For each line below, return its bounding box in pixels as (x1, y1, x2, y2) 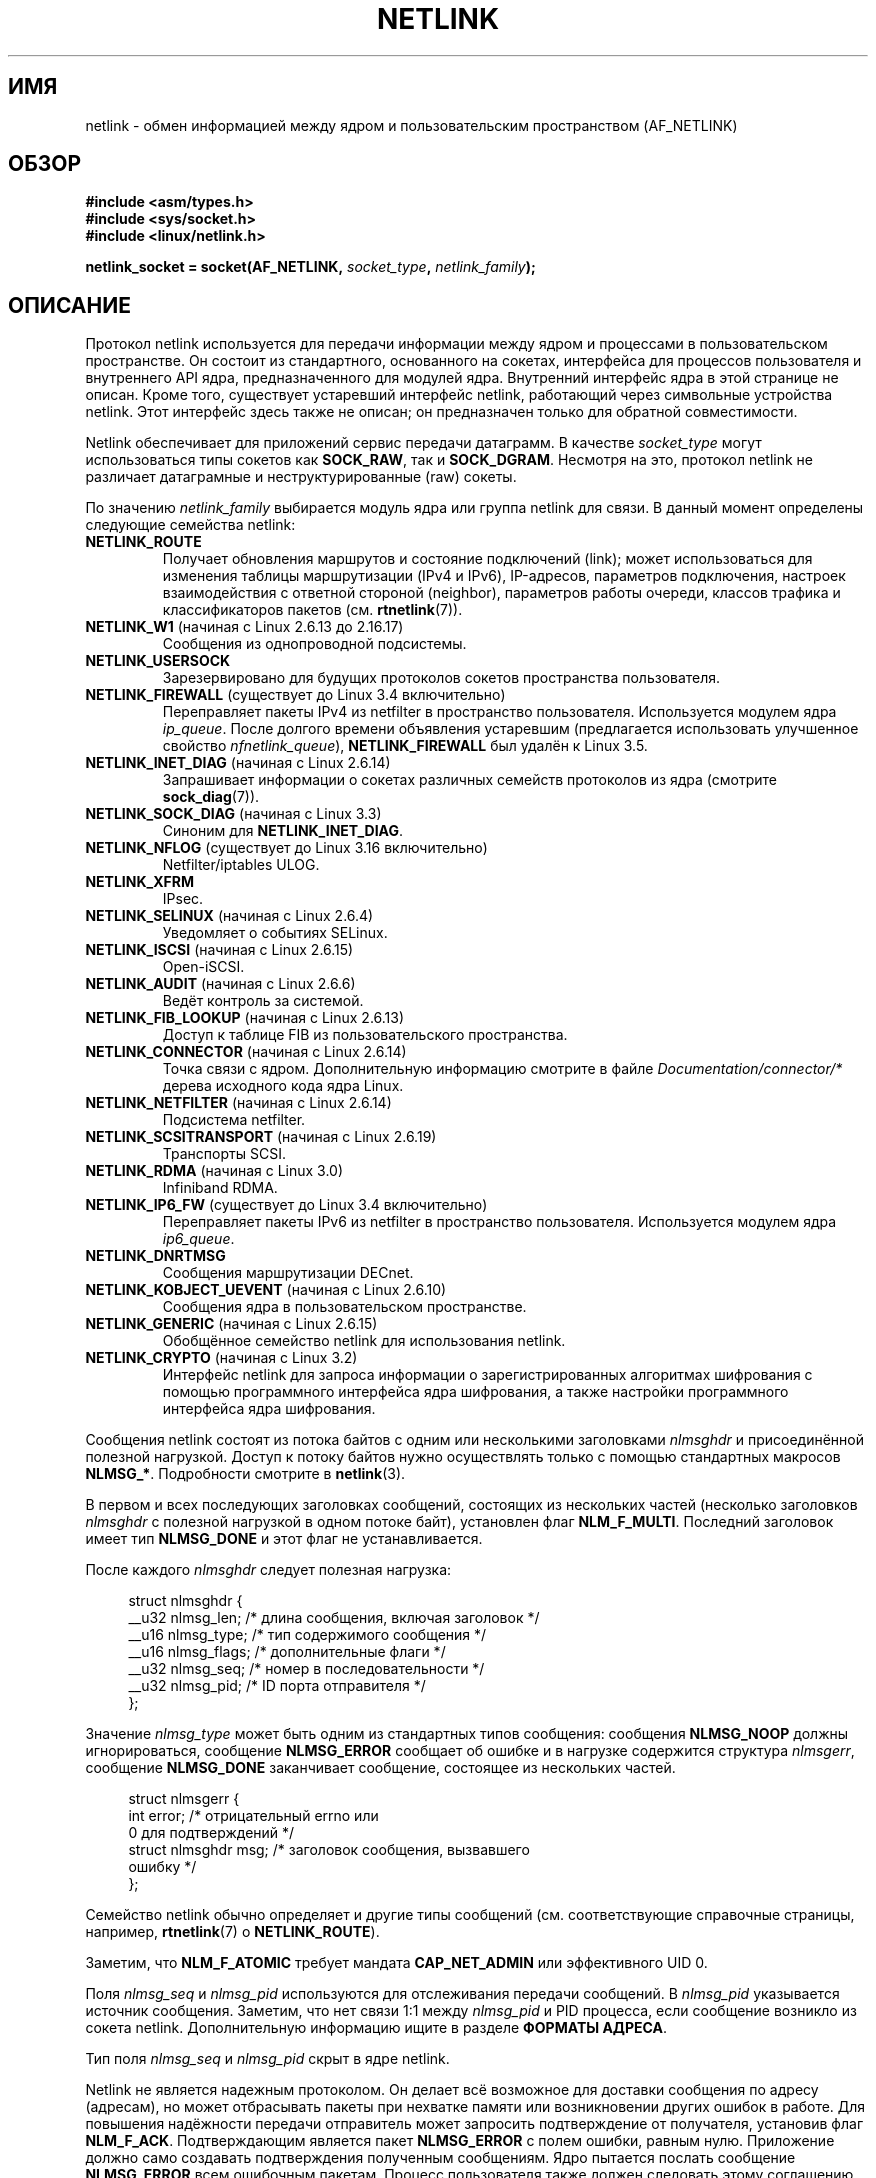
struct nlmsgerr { (128, 1790, 240, 1808)
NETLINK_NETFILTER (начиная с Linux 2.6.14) (85, 1094, 392, 1112)
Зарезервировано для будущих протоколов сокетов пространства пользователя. (162, 669, 721, 687)
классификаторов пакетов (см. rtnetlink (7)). (162, 601, 463, 619)
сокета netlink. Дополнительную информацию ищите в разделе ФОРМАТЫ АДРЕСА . (85, 2019, 668, 2037)
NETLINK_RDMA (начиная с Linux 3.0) (85, 1162, 344, 1180)
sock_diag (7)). (162, 788, 260, 806)
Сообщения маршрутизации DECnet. (162, 1264, 414, 1282)
